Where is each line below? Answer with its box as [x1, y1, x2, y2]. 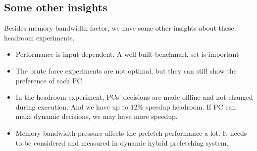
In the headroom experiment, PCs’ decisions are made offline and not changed [15, 92, 253, 102]
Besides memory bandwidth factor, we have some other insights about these [4, 23, 234, 33]
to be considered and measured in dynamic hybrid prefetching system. [15, 137, 229, 148]
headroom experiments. [4, 32, 75, 42]
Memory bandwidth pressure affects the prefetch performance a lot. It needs [15, 127, 247, 138]
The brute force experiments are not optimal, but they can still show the [15, 65, 237, 75]
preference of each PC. [15, 75, 84, 85]
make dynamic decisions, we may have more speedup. [15, 111, 178, 121]
